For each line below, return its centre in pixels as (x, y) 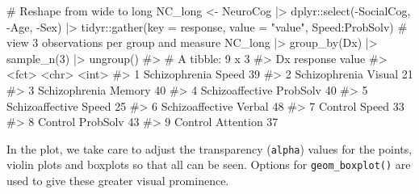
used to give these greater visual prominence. (118, 181)
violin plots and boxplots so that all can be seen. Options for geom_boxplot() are (209, 164)
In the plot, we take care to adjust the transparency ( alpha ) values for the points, (209, 148)
